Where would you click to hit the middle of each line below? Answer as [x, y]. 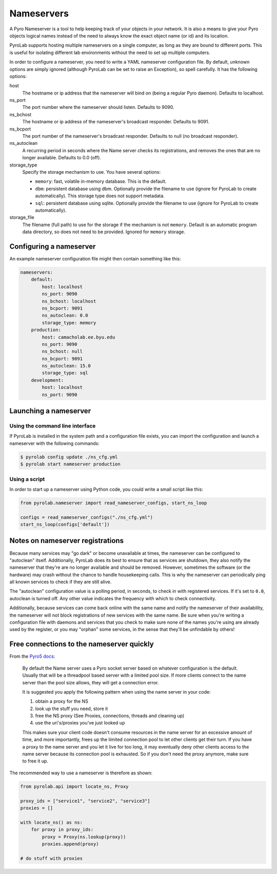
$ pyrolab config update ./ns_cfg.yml [69, 457]
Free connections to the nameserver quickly [82, 644]
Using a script [27, 479]
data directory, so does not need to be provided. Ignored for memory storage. [104, 232]
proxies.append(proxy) [71, 844]
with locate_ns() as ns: [52, 822]
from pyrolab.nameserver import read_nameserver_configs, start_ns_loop [114, 503]
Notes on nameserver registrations [67, 541]
